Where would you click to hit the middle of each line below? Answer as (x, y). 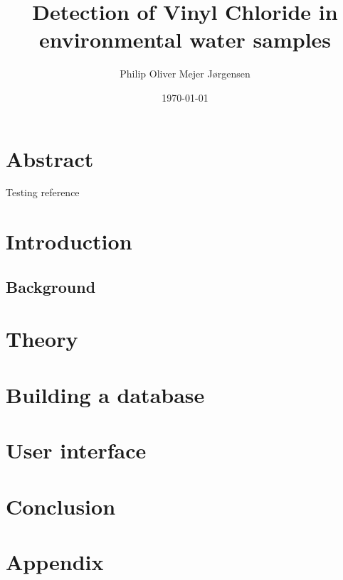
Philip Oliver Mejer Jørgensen (185, 74)
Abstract (50, 158)
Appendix (55, 561)
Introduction (69, 241)
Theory (42, 339)
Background (51, 286)
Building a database (105, 394)
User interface (76, 450)
